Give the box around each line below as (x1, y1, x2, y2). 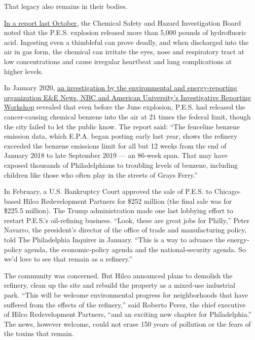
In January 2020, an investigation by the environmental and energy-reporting (4, 82, 238, 93)
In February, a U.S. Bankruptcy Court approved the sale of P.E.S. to (4, 186, 212, 196)
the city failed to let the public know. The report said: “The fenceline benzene (4, 121, 240, 131)
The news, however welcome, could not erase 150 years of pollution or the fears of (4, 318, 251, 329)
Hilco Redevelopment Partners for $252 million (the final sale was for (23, 195, 232, 206)
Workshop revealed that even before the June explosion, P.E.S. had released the (4, 102, 246, 112)
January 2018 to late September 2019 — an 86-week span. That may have (4, 150, 228, 160)
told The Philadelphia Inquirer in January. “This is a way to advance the (4, 234, 225, 245)
